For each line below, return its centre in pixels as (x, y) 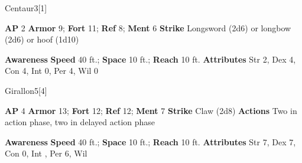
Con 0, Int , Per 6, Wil (46, 153)
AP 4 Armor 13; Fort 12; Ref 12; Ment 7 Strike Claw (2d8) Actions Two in (151, 110)
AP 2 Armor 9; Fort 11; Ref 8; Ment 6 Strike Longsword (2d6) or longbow (148, 27)
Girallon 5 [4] (26, 90)
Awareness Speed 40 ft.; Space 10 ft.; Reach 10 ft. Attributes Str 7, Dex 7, (150, 141)
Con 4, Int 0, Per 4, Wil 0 (52, 71)
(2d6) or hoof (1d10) (42, 39)
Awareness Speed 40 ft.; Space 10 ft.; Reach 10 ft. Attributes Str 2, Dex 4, (150, 59)
